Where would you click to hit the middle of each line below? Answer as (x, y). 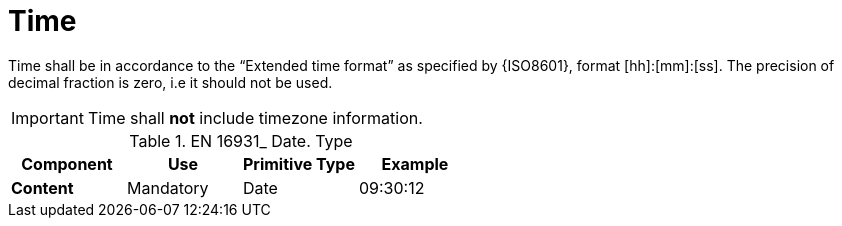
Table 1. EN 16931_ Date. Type (241, 140)
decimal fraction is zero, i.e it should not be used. (170, 82)
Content (42, 187)
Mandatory (167, 187)
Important (47, 117)
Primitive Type (298, 163)
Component (67, 163)
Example (415, 163)
